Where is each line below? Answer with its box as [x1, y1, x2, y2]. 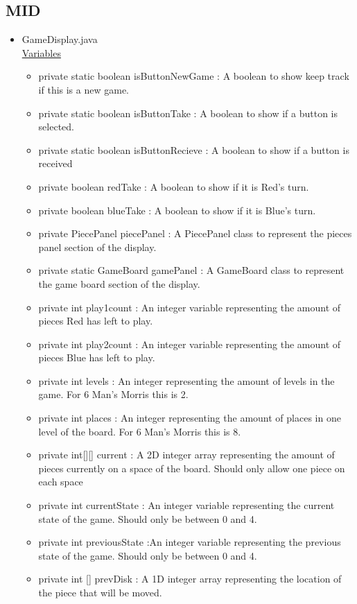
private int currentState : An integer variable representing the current [38, 498, 335, 512]
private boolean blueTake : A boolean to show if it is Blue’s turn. [38, 202, 316, 217]
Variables [21, 45, 61, 60]
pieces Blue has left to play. [38, 350, 155, 365]
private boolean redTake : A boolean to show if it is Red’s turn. [38, 179, 309, 193]
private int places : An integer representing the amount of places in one [38, 411, 341, 425]
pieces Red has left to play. [38, 313, 153, 328]
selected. [38, 119, 74, 134]
